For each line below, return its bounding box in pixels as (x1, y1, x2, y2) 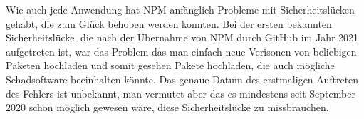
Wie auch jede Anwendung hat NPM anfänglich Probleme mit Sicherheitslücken (6, 2, 355, 16)
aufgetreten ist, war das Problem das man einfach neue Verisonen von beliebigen (6, 43, 357, 58)
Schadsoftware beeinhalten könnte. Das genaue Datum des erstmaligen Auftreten (6, 71, 359, 86)
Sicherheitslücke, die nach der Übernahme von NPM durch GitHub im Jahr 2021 (6, 30, 359, 45)
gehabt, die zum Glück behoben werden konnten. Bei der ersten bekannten (6, 16, 332, 31)
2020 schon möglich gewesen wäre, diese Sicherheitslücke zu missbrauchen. (6, 100, 329, 115)
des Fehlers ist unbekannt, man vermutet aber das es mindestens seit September (6, 86, 355, 100)
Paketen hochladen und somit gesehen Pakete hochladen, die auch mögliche (6, 58, 335, 73)
